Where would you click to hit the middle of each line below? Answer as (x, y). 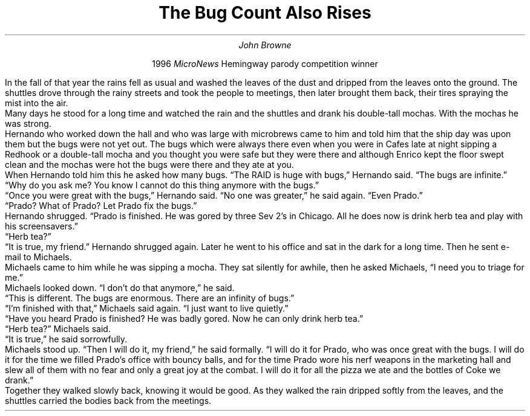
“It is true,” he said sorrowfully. (66, 339)
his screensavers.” (41, 226)
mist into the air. (37, 103)
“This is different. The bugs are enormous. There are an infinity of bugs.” (150, 298)
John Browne (265, 45)
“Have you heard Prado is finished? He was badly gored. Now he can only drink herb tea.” (184, 318)
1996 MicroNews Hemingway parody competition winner (265, 63)
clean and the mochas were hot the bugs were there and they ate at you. (149, 164)
